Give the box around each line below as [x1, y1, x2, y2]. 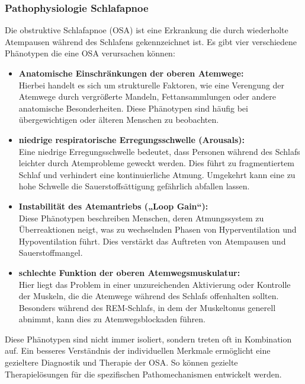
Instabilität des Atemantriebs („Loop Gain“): [18, 199, 208, 212]
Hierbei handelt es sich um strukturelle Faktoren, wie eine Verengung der [18, 78, 285, 91]
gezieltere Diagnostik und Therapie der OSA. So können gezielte [5, 356, 238, 369]
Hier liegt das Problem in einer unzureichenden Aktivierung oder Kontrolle [18, 278, 291, 290]
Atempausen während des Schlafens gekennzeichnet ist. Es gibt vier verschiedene [5, 35, 297, 47]
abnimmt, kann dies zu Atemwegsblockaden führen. [18, 313, 206, 325]
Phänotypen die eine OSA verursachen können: [5, 47, 175, 59]
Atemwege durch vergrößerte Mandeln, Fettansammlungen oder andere [18, 90, 276, 103]
